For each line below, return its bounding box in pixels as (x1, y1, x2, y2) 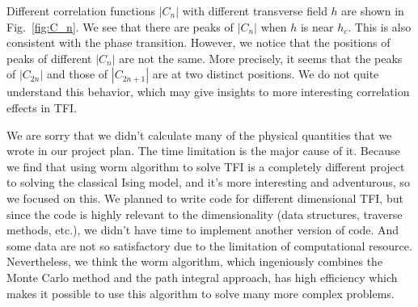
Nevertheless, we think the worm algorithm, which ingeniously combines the (6, 253, 383, 270)
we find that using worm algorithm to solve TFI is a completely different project (6, 158, 405, 175)
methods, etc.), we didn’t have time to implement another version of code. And (6, 221, 399, 238)
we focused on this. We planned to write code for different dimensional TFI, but (6, 189, 403, 206)
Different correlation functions (6, 2, 155, 19)
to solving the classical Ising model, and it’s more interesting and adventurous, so (6, 174, 410, 191)
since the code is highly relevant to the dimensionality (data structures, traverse (6, 205, 403, 222)
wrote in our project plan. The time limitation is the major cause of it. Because (6, 142, 400, 159)
